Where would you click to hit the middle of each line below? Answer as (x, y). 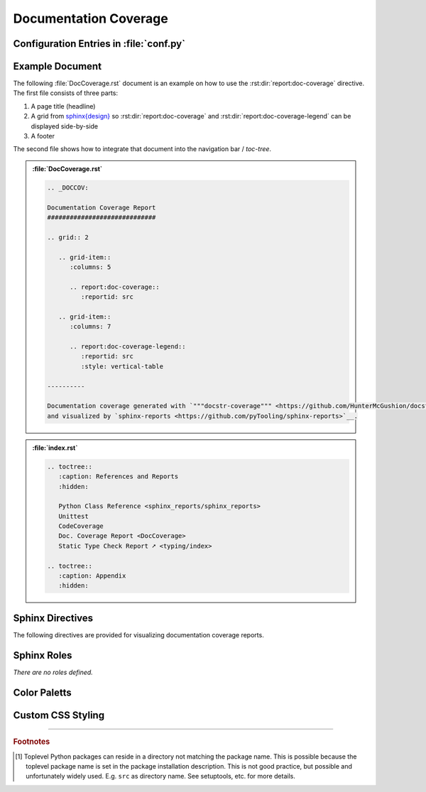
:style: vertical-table (122, 366)
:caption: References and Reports (118, 477)
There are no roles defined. (53, 672)
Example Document (58, 66)
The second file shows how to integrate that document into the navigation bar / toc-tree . (142, 149)
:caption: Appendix (92, 576)
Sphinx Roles (43, 655)
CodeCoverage (81, 526)
